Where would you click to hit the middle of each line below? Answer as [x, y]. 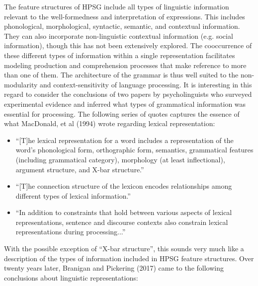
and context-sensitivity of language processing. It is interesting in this [146, 84]
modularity [21, 84]
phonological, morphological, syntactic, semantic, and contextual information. [122, 26]
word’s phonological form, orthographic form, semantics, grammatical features [134, 150]
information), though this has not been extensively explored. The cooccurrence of [128, 45]
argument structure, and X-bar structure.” [80, 169]
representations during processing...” [71, 232]
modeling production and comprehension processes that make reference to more [125, 65]
